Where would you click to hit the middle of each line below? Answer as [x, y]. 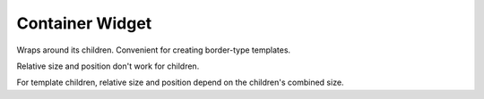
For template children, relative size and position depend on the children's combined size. [180, 82]
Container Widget [84, 23]
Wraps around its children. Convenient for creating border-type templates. [154, 50]
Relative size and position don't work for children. [108, 66]
